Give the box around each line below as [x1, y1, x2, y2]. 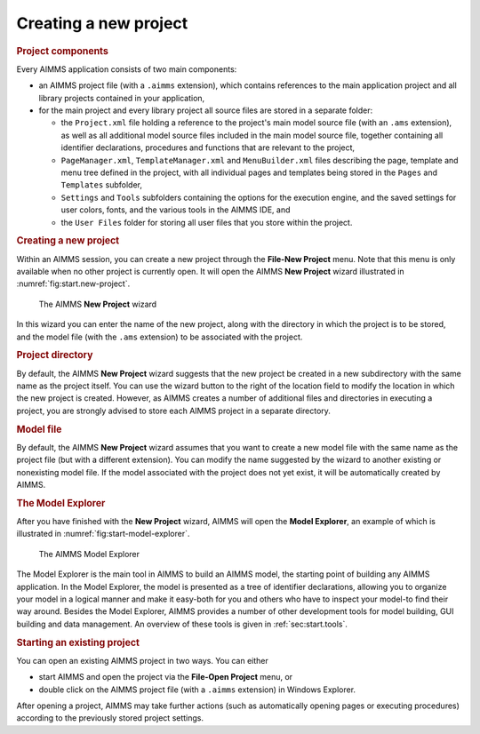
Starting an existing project [16, 636, 140, 649]
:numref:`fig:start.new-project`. [16, 278, 131, 289]
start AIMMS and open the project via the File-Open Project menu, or [38, 672, 293, 682]
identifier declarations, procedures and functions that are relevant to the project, [60, 142, 356, 153]
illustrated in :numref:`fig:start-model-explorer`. [16, 529, 190, 539]
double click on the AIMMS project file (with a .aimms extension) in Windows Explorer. [38, 684, 356, 695]
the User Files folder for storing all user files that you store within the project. [60, 217, 353, 227]
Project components [16, 44, 108, 57]
